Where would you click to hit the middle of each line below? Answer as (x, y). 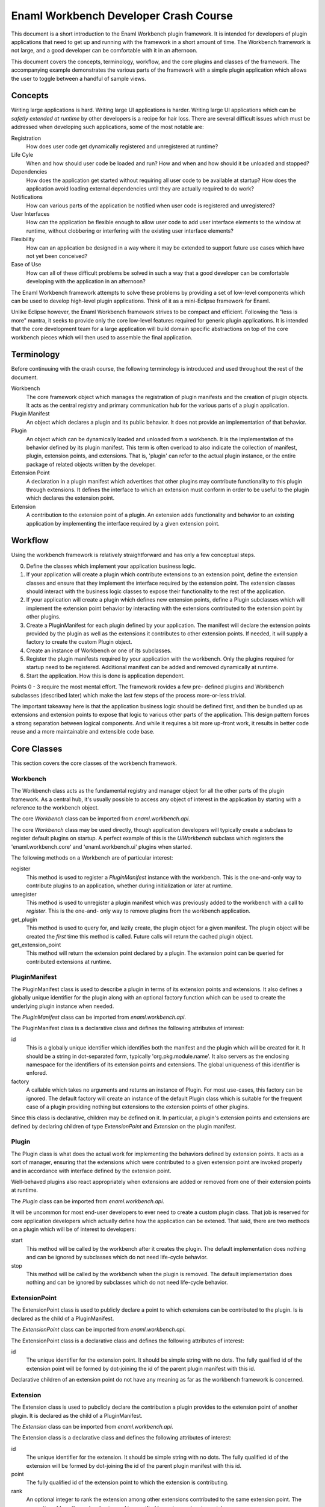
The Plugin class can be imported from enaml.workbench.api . (88, 1201)
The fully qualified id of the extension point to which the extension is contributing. (127, 1482)
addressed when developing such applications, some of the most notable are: (107, 127)
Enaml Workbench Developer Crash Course (122, 16)
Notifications (27, 197)
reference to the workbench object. (55, 808)
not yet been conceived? (57, 256)
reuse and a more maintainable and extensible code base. (83, 732)
